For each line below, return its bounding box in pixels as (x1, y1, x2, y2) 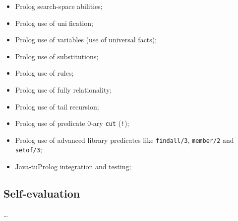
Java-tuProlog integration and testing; (15, 161, 131, 172)
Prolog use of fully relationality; (15, 84, 112, 95)
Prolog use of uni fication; (15, 17, 93, 28)
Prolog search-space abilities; (15, 1, 103, 11)
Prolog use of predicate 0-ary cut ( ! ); (15, 118, 129, 128)
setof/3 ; (15, 144, 42, 155)
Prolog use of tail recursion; (15, 101, 99, 111)
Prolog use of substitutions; (15, 51, 99, 61)
